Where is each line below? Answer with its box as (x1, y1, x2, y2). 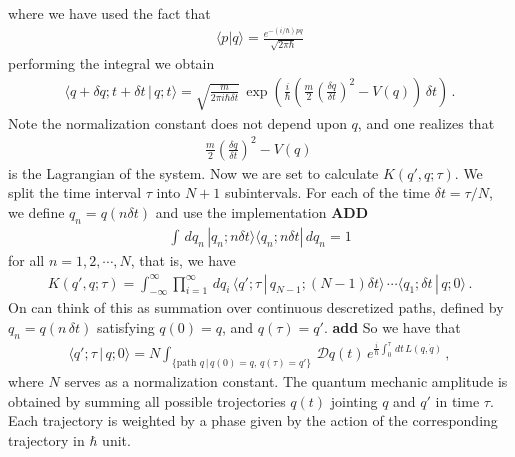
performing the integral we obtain (8, 52, 215, 73)
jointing (330, 390, 378, 411)
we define (8, 202, 65, 223)
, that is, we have (130, 249, 236, 270)
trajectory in (8, 429, 85, 450)
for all (8, 249, 45, 270)
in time (435, 390, 480, 411)
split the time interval (8, 182, 142, 203)
